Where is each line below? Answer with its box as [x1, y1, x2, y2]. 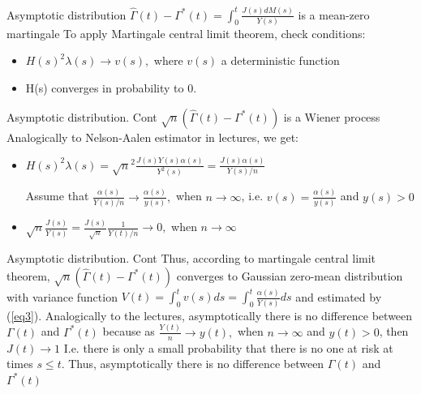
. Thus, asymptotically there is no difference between [61, 355, 324, 372]
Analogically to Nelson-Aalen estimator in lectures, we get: [6, 128, 299, 145]
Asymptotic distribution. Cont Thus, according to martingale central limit [6, 250, 376, 267]
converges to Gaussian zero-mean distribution [176, 267, 403, 284]
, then [379, 323, 409, 340]
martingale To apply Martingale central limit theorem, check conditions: [6, 24, 366, 41]
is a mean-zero [298, 6, 370, 23]
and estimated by [295, 288, 382, 305]
